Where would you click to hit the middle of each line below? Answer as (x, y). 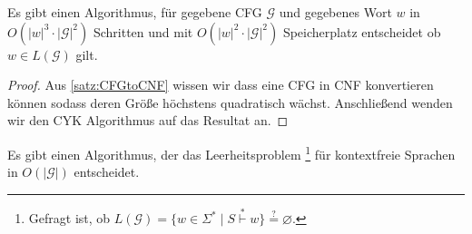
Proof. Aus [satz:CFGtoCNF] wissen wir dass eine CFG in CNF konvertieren (221, 85)
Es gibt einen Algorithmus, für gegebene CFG (135, 12)
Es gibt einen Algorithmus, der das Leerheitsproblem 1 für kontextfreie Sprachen (231, 152)
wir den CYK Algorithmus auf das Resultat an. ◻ (148, 120)
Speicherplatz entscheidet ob (362, 31)
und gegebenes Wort (335, 12)
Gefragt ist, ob (69, 218)
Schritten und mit (143, 31)
